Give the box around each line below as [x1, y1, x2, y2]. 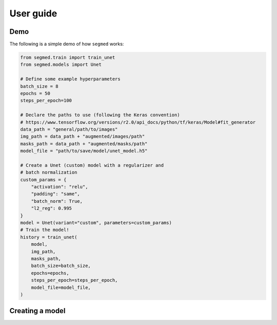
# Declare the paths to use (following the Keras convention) [20, 112, 180, 118]
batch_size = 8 [20, 83, 58, 89]
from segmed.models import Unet [20, 62, 102, 68]
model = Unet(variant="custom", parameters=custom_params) [20, 220, 172, 226]
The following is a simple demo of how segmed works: [9, 41, 124, 47]
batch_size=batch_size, [31, 263, 91, 269]
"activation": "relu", [31, 184, 88, 190]
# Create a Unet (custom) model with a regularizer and [20, 162, 164, 168]
